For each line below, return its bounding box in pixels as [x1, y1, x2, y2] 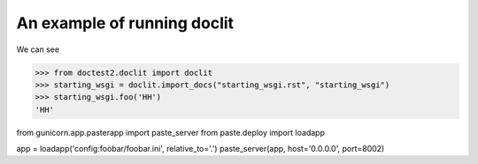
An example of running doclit [16, 13, 235, 33]
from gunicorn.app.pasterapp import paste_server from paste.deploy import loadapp [16, 127, 325, 138]
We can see [16, 44, 60, 55]
